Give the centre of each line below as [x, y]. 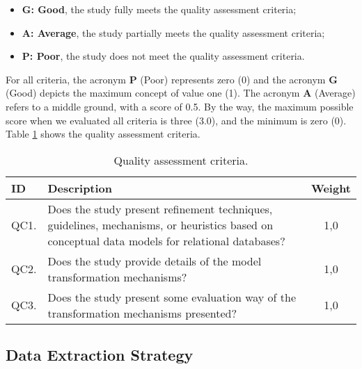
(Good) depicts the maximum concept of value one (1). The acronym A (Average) [181, 93]
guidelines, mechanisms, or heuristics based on [160, 224]
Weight [331, 188]
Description [80, 188]
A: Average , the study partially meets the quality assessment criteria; [173, 32]
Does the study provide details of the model [155, 261]
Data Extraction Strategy [100, 355]
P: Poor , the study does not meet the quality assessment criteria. [163, 56]
